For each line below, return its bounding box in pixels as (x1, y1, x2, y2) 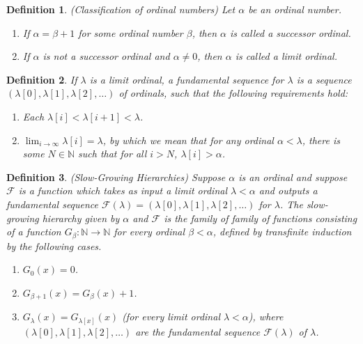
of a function (6, 224, 61, 239)
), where (248, 309, 284, 324)
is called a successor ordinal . (230, 25, 351, 40)
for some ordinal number (78, 25, 183, 40)
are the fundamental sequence (135, 324, 261, 338)
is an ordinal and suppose (238, 169, 348, 184)
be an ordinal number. (248, 2, 341, 16)
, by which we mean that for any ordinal (102, 132, 274, 147)
